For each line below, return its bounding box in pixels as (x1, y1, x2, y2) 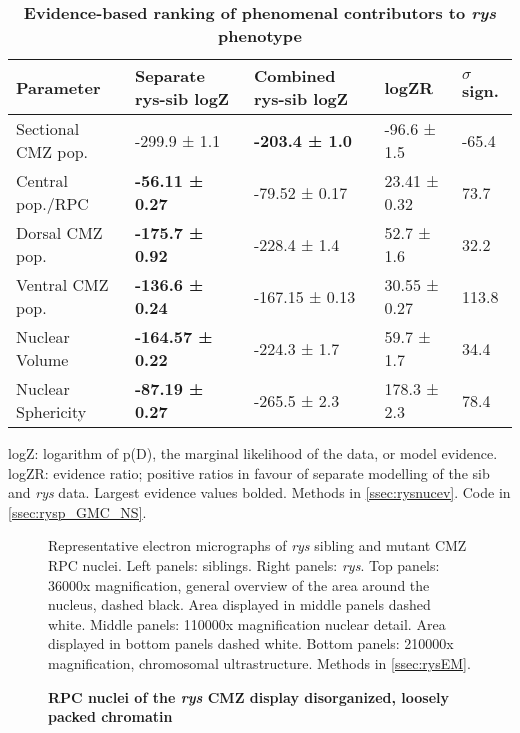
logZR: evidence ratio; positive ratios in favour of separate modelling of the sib (8, 462, 490, 483)
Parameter (16, 75, 101, 99)
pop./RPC (16, 192, 89, 215)
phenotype (218, 24, 302, 47)
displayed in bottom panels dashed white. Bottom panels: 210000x (48, 633, 454, 654)
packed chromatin (48, 706, 173, 727)
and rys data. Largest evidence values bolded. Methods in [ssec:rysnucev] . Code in (8, 482, 511, 503)
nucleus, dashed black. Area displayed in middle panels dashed (48, 594, 431, 615)
